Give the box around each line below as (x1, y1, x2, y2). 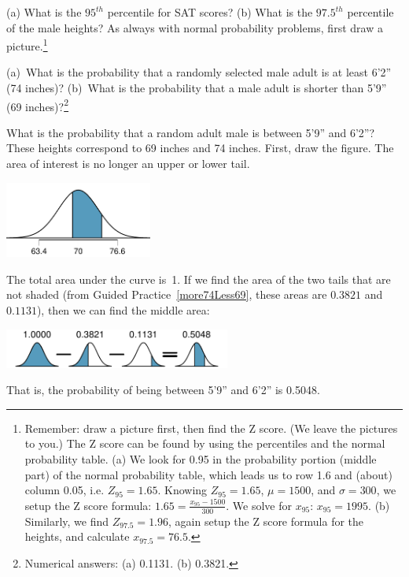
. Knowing (157, 482, 208, 498)
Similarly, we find (24, 512, 109, 529)
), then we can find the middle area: (36, 301, 210, 318)
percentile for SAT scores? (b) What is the (107, 4, 313, 20)
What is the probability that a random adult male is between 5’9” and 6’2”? (6, 124, 375, 140)
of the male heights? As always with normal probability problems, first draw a (6, 19, 383, 35)
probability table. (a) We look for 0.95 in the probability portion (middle (24, 451, 377, 467)
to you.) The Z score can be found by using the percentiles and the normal (24, 435, 385, 452)
